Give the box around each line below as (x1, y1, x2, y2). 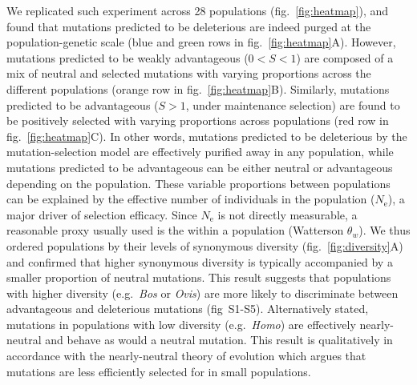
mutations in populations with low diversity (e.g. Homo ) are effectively (6, 315, 356, 332)
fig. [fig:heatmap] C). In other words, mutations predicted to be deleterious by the (6, 127, 407, 144)
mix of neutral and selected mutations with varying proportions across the (6, 65, 371, 82)
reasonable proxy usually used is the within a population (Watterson (6, 222, 344, 239)
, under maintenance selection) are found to (185, 96, 400, 113)
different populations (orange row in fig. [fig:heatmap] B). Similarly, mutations (6, 80, 390, 97)
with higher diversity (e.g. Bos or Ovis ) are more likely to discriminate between (6, 284, 399, 301)
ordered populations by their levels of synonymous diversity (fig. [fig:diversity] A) (6, 237, 403, 254)
